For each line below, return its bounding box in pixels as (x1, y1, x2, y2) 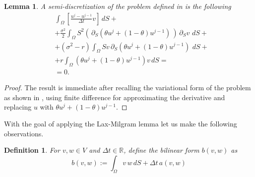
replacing (4, 102, 32, 112)
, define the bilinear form (124, 145, 199, 155)
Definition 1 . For (4, 145, 60, 155)
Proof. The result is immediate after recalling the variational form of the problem (4, 82, 251, 93)
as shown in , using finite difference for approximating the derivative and (4, 92, 225, 102)
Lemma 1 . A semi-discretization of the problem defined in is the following (4, 1, 231, 11)
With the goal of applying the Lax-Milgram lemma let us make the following (4, 118, 237, 128)
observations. (4, 128, 44, 138)
